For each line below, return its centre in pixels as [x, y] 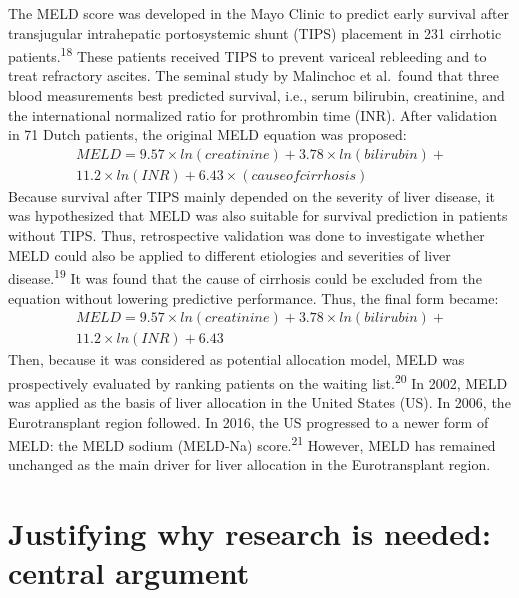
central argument [129, 572]
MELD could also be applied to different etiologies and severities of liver [229, 254]
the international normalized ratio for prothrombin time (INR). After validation [252, 114]
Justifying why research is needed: [249, 533]
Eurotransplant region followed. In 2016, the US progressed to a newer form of [248, 421]
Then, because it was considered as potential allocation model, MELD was [236, 359]
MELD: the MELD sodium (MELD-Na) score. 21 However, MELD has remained [252, 443]
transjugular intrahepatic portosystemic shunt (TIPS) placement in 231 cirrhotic [255, 32]
